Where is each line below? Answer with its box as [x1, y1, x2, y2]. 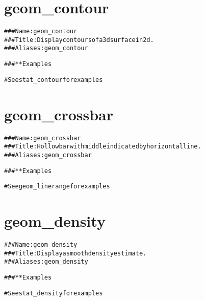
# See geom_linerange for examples [4, 183, 110, 190]
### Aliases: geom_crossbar [4, 151, 92, 159]
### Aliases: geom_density [4, 258, 88, 266]
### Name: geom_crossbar [4, 134, 81, 142]
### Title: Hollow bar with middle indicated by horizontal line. [4, 143, 201, 150]
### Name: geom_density [4, 241, 78, 248]
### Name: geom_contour [4, 28, 78, 35]
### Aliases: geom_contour [4, 45, 88, 52]
